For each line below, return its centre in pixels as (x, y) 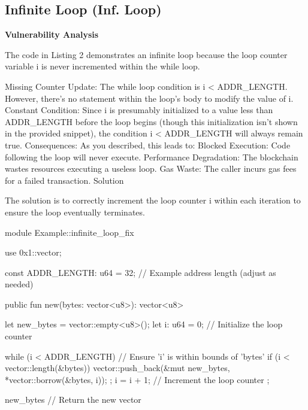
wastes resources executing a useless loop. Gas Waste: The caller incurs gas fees (151, 168)
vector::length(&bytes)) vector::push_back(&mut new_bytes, (117, 368)
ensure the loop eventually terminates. (75, 212)
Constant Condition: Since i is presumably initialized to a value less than (139, 110)
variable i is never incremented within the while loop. (102, 66)
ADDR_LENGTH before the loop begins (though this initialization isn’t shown (151, 121)
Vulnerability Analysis (52, 34)
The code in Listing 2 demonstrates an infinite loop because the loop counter (146, 54)
